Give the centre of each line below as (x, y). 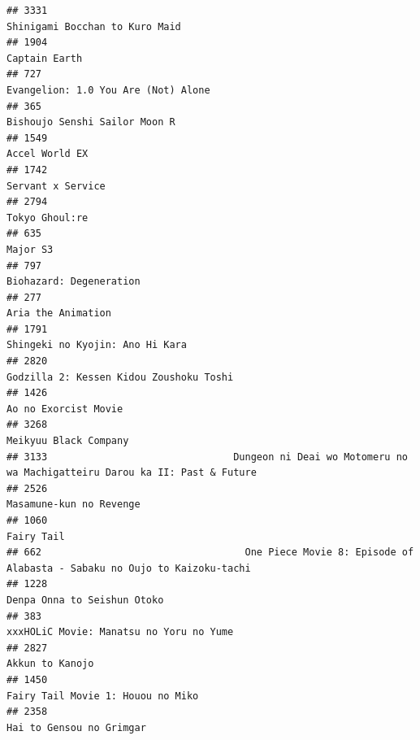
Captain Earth (45, 58)
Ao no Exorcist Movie (65, 409)
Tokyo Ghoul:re (48, 218)
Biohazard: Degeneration (74, 282)
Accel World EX (48, 154)
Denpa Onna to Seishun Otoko (85, 600)
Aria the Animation (59, 313)
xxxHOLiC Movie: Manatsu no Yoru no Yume (120, 632)
